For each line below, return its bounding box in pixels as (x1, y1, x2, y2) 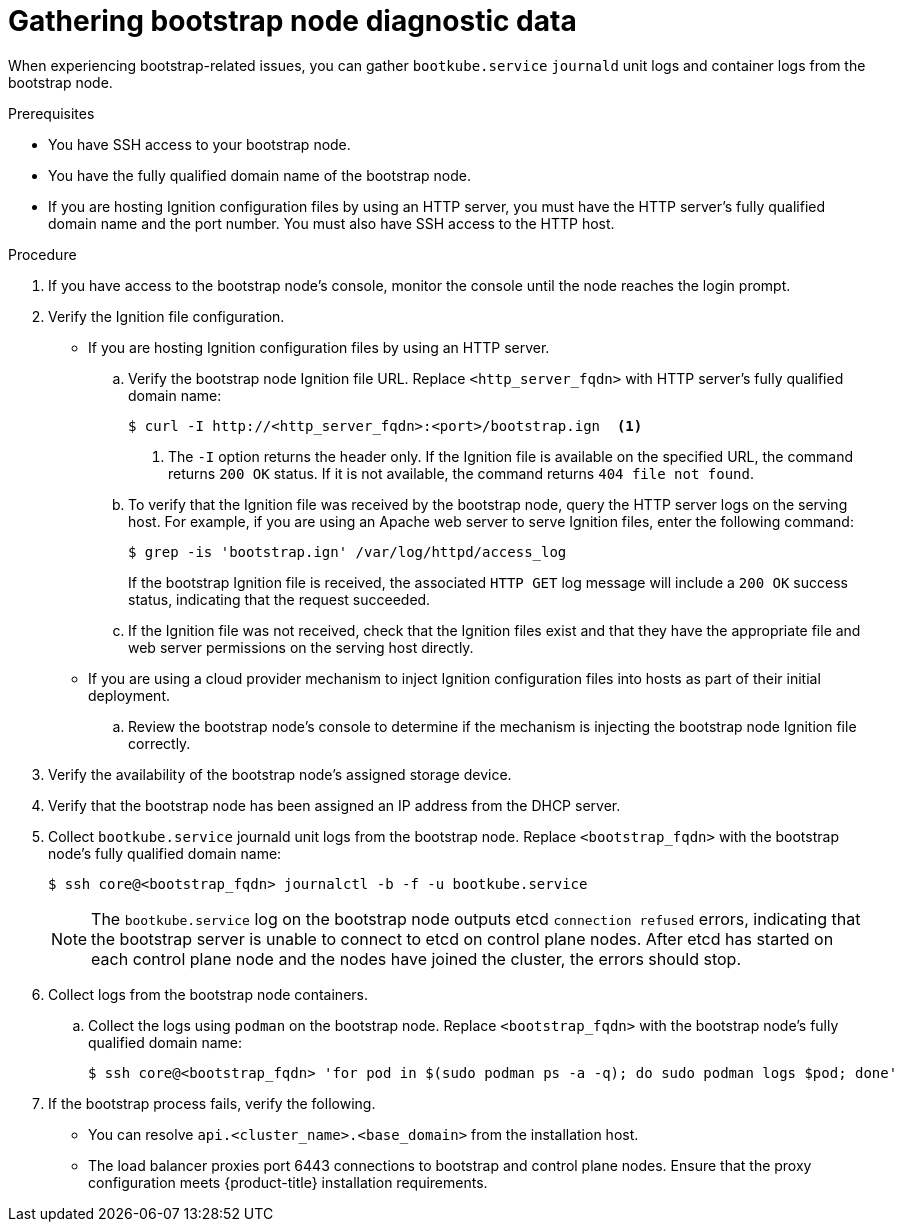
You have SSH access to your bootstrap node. (48, 135, 351, 153)
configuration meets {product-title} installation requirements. (88, 1173, 488, 1191)
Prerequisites (8, 104, 95, 122)
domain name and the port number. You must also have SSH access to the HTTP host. (48, 214, 615, 232)
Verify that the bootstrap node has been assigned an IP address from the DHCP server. (48, 796, 621, 814)
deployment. (88, 686, 170, 704)
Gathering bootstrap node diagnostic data (8, 4, 577, 38)
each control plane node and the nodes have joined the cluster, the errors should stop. (91, 948, 741, 969)
